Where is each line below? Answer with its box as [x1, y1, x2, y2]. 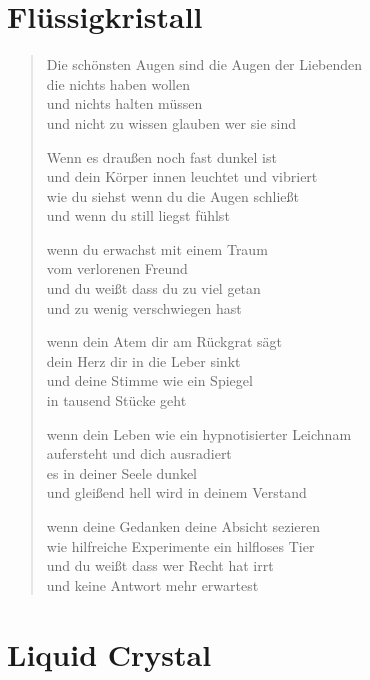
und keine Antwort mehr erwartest [46, 574, 259, 595]
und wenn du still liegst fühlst [46, 205, 230, 226]
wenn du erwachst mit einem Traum [46, 238, 268, 259]
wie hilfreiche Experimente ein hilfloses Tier [46, 535, 315, 556]
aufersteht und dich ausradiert [46, 443, 232, 464]
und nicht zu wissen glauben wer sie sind [46, 112, 297, 133]
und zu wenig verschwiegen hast [46, 297, 242, 318]
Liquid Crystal [7, 633, 212, 674]
